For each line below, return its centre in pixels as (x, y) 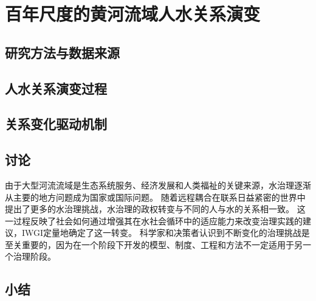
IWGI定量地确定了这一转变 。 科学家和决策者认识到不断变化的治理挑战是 (166, 233)
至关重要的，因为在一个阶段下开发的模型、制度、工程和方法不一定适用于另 (154, 244)
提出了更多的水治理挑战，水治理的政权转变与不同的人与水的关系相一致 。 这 (155, 209)
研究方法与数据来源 (62, 52)
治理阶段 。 (34, 256)
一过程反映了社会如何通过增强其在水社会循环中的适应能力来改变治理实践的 (154, 220)
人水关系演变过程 (56, 88)
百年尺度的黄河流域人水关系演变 (133, 14)
